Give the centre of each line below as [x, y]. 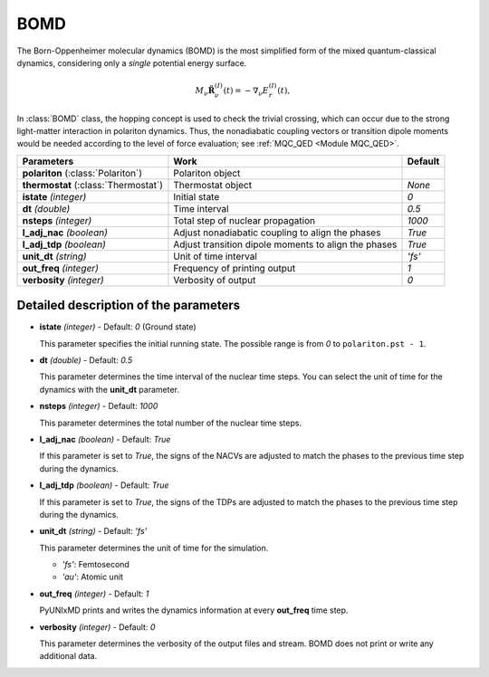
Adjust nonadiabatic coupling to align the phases [277, 233]
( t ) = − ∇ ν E [246, 91]
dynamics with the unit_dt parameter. [110, 389]
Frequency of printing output [235, 268]
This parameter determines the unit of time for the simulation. [154, 548]
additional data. [68, 656]
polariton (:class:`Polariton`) [82, 173]
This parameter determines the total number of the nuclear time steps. [171, 423]
